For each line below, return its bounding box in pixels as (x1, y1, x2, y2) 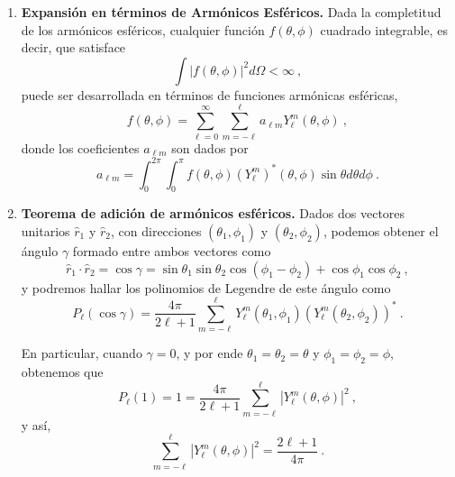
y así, (21, 415, 51, 434)
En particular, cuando (21, 344, 142, 362)
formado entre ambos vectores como (72, 241, 271, 260)
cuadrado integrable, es (320, 20, 448, 39)
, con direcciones (111, 221, 202, 240)
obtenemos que (21, 362, 104, 381)
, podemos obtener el (323, 221, 439, 240)
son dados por (171, 138, 249, 157)
